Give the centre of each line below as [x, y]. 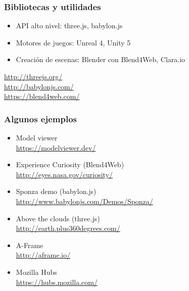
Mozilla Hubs [36, 272]
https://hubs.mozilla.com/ [57, 282]
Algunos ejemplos [41, 118]
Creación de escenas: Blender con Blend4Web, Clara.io [101, 59]
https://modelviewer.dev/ [56, 147]
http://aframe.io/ [43, 255]
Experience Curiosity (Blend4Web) [70, 164]
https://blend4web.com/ [42, 96]
